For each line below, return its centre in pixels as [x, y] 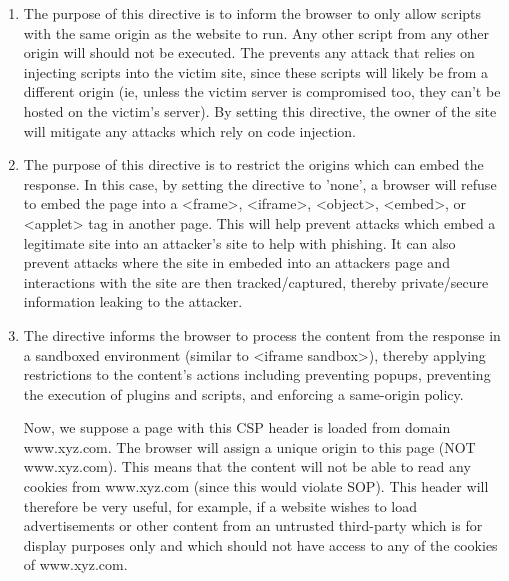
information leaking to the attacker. [133, 301]
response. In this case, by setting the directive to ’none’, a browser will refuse [260, 183]
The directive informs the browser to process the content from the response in [262, 334]
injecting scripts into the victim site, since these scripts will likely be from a [255, 71]
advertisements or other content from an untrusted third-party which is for [253, 525]
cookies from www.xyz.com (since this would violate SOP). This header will [256, 486]
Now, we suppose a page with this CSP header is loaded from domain [237, 427]
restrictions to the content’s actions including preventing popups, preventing [257, 374]
